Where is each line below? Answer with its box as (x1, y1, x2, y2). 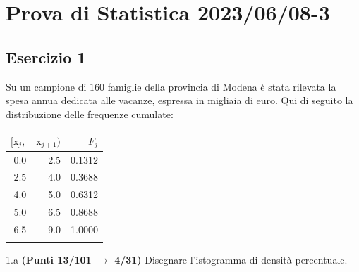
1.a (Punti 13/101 (6, 252, 92, 267)
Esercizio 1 (6, 46, 86, 67)
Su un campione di (6, 79, 87, 93)
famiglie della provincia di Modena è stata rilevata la (107, 79, 336, 93)
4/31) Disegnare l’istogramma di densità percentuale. (114, 252, 348, 267)
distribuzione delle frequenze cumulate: (6, 106, 174, 121)
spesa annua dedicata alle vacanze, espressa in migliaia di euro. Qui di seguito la (6, 93, 353, 108)
